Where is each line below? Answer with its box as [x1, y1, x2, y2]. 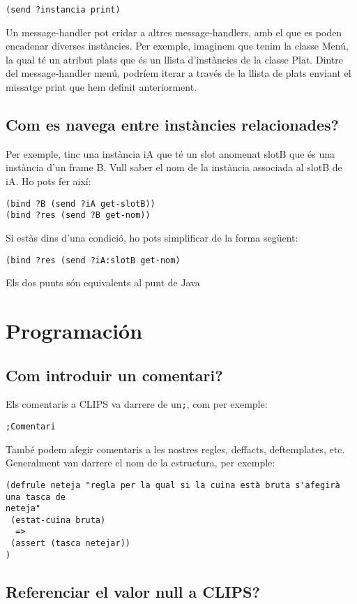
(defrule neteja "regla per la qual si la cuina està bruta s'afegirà [6, 480, 340, 490]
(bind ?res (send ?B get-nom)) [6, 210, 151, 221]
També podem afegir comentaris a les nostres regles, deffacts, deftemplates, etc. [6, 441, 345, 456]
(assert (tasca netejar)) [10, 538, 130, 549]
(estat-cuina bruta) [10, 515, 106, 525]
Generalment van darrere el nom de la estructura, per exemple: [6, 455, 275, 470]
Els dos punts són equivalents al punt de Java [6, 275, 200, 290]
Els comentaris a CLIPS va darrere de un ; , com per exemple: [6, 397, 268, 411]
